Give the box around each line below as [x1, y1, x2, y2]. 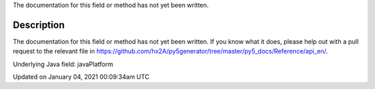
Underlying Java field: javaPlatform [12, 60, 114, 68]
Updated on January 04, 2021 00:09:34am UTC [12, 73, 149, 81]
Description [12, 19, 65, 31]
